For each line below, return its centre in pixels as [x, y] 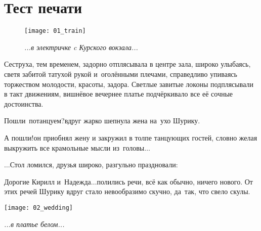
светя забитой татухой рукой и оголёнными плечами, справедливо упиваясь [121, 74]
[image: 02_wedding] [39, 207]
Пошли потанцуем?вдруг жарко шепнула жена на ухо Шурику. [102, 121]
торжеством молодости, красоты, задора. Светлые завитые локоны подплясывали [129, 84]
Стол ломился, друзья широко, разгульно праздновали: [94, 165]
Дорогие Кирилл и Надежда [48, 181]
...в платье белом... [34, 224]
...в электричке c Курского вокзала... [81, 47]
